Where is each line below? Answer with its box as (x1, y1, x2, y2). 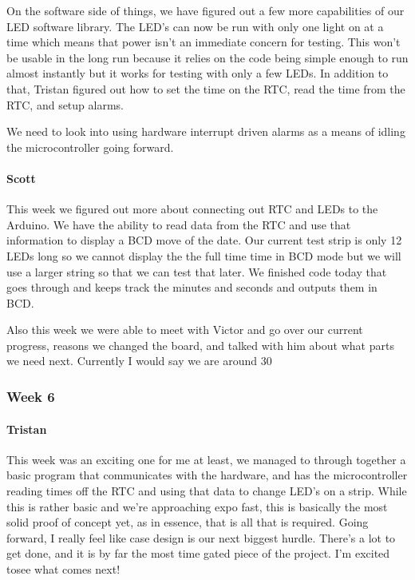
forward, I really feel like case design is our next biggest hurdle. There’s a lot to (6, 529, 396, 546)
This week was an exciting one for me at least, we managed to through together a (6, 451, 406, 467)
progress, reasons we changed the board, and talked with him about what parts (6, 336, 394, 353)
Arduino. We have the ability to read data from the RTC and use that (6, 216, 351, 232)
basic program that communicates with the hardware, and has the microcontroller (6, 467, 408, 483)
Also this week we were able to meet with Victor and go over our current (6, 321, 363, 338)
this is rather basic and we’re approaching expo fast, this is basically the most (6, 498, 388, 514)
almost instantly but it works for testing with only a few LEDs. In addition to (6, 65, 389, 81)
